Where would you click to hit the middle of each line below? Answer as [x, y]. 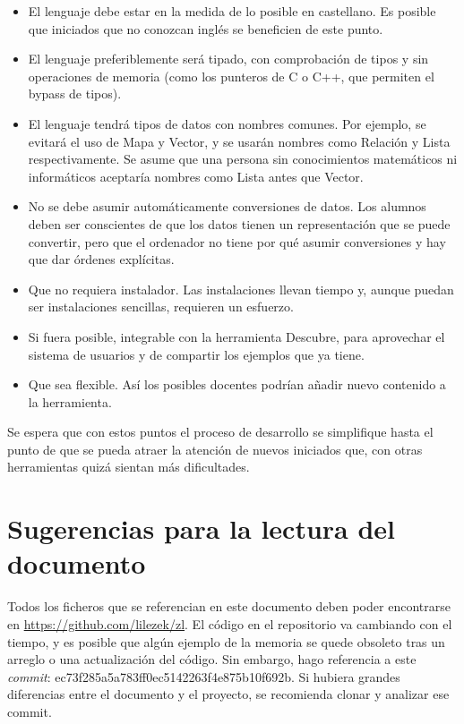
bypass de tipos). [75, 94]
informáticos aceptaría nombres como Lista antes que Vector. [196, 176]
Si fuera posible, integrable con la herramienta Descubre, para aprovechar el [236, 336]
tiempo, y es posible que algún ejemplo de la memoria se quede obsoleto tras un [226, 641]
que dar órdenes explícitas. [101, 259]
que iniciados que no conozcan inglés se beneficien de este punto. [206, 28]
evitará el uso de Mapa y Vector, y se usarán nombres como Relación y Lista [239, 141]
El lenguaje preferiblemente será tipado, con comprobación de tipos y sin [228, 59]
